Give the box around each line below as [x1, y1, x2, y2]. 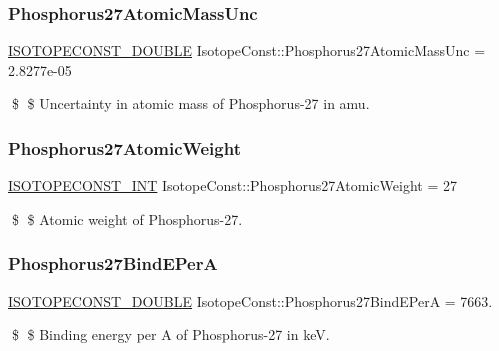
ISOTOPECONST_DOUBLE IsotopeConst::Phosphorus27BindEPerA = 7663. [8, 290, 493, 311]
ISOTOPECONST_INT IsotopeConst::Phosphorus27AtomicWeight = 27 [8, 175, 457, 196]
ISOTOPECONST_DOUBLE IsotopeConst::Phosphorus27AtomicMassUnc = [8, 40, 486, 61]
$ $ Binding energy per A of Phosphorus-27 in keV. [11, 324, 330, 345]
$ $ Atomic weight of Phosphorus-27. [11, 208, 243, 229]
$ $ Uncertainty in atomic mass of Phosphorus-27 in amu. [11, 93, 370, 114]
